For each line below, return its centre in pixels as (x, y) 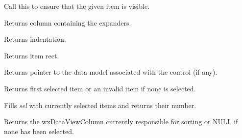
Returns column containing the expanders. (68, 22)
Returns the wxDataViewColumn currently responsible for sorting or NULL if (121, 122)
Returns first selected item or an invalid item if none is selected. (100, 88)
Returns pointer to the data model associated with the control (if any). (111, 72)
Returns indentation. (35, 39)
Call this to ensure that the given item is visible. (77, 6)
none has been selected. (39, 131)
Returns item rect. (32, 55)
